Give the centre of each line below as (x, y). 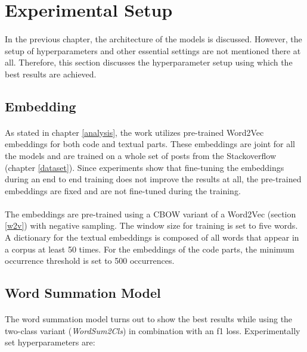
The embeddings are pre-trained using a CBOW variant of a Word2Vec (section (151, 214)
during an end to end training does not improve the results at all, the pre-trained (153, 179)
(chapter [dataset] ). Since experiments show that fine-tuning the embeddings (145, 167)
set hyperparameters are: (50, 342)
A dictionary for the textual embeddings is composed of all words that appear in (152, 237)
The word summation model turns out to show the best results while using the (149, 319)
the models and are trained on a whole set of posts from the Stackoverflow (141, 155)
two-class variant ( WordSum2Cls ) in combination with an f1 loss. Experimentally (153, 330)
